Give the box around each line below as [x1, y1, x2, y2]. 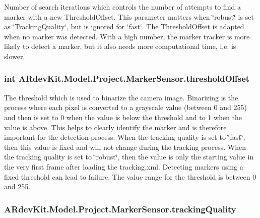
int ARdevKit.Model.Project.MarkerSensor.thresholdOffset [4, 72, 250, 85]
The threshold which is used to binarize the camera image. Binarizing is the [4, 92, 238, 102]
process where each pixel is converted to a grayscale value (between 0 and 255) [4, 102, 247, 113]
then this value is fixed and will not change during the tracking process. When [4, 141, 246, 152]
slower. [4, 50, 25, 61]
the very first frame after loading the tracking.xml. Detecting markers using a [4, 161, 243, 172]
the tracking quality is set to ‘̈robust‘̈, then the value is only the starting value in [4, 151, 254, 162]
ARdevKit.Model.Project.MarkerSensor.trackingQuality [4, 202, 236, 215]
